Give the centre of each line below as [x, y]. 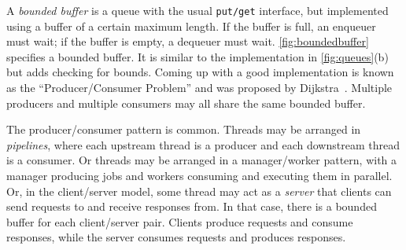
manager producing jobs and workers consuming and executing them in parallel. [199, 175]
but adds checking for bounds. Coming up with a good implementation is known [200, 72]
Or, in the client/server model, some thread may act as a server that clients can [199, 191]
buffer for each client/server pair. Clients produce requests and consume [180, 221]
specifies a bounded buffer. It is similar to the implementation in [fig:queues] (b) [197, 56]
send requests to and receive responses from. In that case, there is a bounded [192, 206]
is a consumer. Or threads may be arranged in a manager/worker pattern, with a [202, 160]
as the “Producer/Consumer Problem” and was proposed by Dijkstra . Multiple [199, 88]
